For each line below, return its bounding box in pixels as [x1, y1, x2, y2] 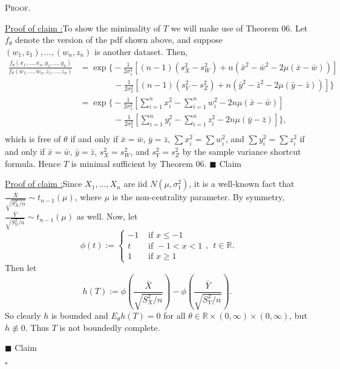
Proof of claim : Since [5, 177, 82, 190]
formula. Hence [5, 157, 61, 169]
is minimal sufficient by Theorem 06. [71, 157, 207, 169]
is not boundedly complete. [59, 321, 160, 333]
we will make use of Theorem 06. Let [171, 21, 308, 34]
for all [163, 309, 186, 322]
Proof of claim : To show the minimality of [5, 21, 160, 34]
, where [74, 191, 102, 203]
